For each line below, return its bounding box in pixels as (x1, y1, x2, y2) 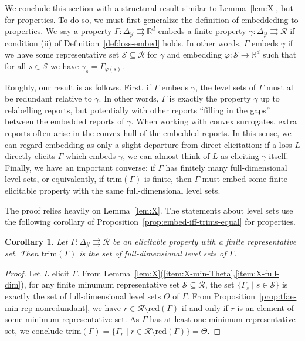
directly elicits (5, 150, 56, 162)
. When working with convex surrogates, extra (131, 115, 297, 127)
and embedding (167, 48, 222, 60)
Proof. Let (5, 266, 41, 279)
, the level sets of (195, 80, 256, 93)
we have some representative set (5, 48, 120, 60)
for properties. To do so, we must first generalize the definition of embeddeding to (5, 13, 299, 25)
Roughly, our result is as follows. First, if (5, 80, 151, 93)
